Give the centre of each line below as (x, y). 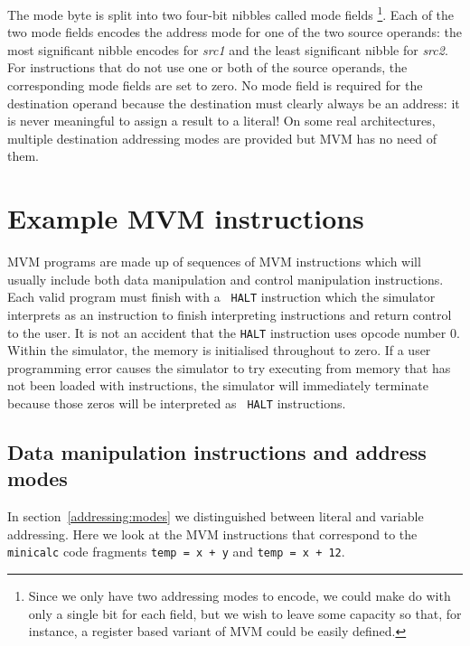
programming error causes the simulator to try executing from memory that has (229, 367)
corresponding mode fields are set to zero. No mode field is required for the (215, 85)
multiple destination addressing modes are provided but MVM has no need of (222, 138)
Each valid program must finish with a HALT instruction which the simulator (221, 297)
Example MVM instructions (186, 218)
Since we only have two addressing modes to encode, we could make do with (240, 596)
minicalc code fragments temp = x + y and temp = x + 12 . (176, 552)
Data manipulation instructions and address (217, 452)
